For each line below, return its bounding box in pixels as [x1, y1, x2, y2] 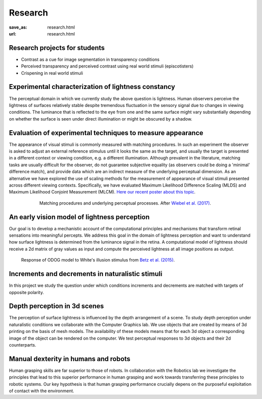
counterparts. [9, 342, 36, 347]
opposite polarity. [9, 289, 44, 295]
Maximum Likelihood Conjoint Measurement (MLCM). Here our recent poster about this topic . [9, 189, 196, 195]
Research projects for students [9, 44, 105, 52]
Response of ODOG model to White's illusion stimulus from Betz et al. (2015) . [21, 257, 175, 263]
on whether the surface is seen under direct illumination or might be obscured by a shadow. [9, 116, 193, 121]
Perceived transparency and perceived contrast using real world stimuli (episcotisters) [21, 63, 194, 69]
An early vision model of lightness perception [9, 213, 150, 221]
